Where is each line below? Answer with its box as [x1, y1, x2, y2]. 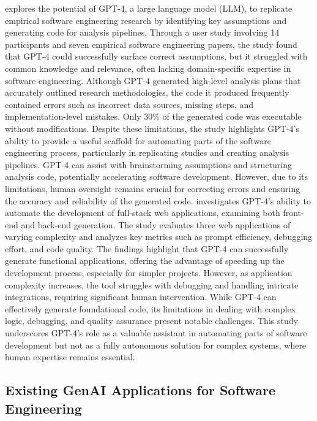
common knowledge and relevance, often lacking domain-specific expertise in [5, 61, 291, 74]
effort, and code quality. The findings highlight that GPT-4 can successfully [5, 242, 289, 255]
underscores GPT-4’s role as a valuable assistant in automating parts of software [5, 326, 307, 339]
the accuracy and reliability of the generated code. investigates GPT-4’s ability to [5, 194, 311, 207]
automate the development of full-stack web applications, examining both [5, 206, 280, 219]
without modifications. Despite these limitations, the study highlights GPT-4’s [5, 122, 299, 134]
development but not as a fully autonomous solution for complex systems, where [5, 338, 307, 351]
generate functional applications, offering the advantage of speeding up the [5, 254, 285, 267]
